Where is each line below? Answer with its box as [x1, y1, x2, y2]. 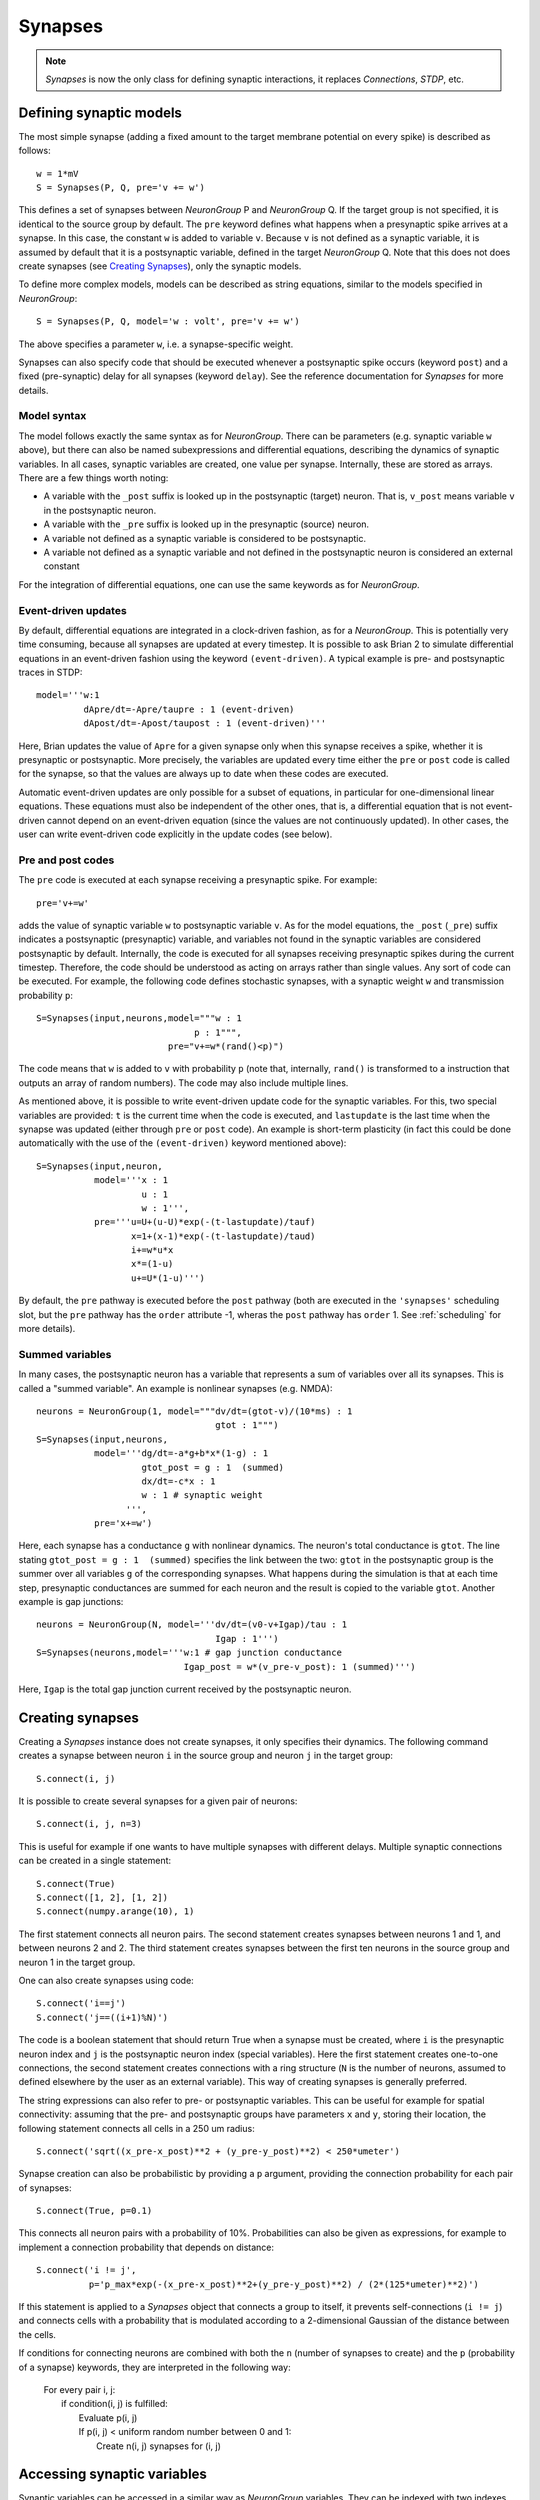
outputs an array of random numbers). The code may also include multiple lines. [18, 1076, 349, 1089]
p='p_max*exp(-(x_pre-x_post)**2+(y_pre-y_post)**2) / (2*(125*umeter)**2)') [88, 2278, 480, 2290]
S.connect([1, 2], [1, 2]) [36, 1892, 169, 1904]
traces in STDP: [18, 666, 83, 679]
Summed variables [18, 1347, 112, 1361]
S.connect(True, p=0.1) [36, 2205, 153, 2217]
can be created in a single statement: [18, 1855, 172, 1867]
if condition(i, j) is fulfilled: [61, 2398, 169, 2410]
